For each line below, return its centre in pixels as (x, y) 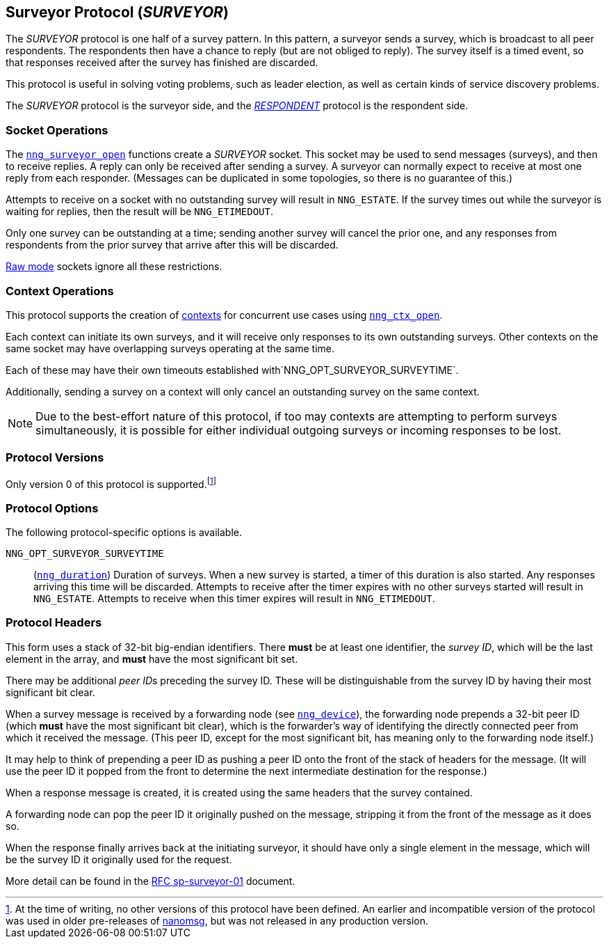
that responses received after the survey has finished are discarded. (162, 63)
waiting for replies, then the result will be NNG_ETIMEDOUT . (139, 212)
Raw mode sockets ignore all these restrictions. (114, 267)
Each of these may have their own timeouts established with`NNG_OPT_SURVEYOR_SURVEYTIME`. (232, 370)
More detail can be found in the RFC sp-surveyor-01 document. (151, 881)
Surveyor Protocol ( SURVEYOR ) (117, 12)
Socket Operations (57, 130)
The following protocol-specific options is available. (124, 533)
